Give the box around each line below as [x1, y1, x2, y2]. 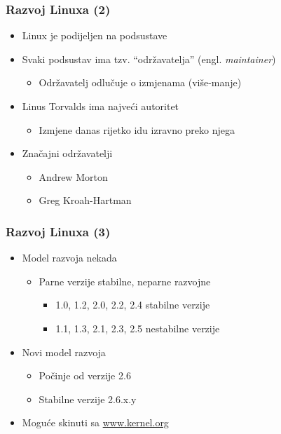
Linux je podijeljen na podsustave [22, 28, 167, 43]
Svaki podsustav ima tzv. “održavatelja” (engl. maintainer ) [22, 51, 276, 66]
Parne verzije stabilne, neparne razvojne [39, 273, 211, 288]
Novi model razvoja [22, 344, 106, 359]
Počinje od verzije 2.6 [39, 368, 131, 383]
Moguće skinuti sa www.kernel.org [22, 415, 169, 430]
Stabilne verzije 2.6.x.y [39, 391, 137, 406]
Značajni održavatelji [22, 146, 113, 161]
